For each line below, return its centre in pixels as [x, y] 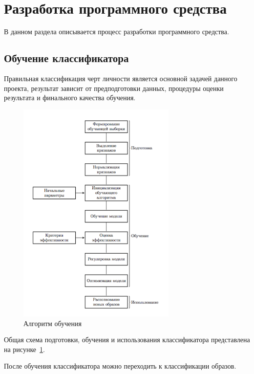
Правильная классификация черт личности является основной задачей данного [121, 78]
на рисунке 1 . [24, 349]
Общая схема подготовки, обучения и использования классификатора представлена [127, 340]
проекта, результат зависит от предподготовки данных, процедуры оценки [114, 88]
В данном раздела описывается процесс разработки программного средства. [116, 32]
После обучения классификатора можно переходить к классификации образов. [120, 365]
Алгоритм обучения [53, 323]
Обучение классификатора [66, 58]
